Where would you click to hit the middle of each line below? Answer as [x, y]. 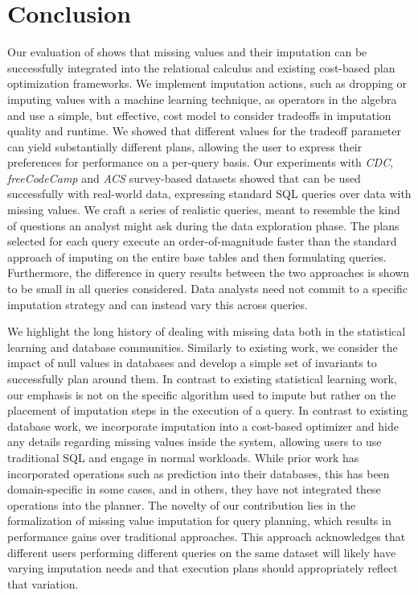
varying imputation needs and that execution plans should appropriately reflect [203, 568]
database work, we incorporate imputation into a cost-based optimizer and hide [203, 426]
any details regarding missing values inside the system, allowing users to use [195, 442]
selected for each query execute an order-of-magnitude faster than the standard [202, 241]
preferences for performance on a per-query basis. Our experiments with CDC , [201, 162]
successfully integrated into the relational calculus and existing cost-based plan [201, 67]
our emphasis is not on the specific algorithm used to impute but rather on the [202, 394]
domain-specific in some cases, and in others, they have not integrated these [194, 489]
